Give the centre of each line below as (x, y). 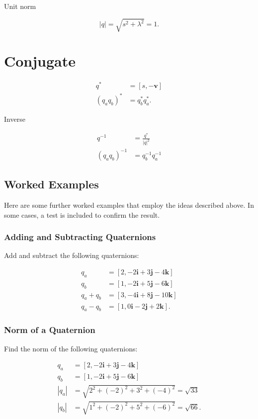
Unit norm (20, 6)
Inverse (15, 119)
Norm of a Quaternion (50, 330)
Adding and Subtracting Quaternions (80, 237)
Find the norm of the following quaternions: (71, 348)
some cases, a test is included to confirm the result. (82, 214)
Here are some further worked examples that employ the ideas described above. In (129, 205)
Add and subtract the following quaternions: (72, 255)
